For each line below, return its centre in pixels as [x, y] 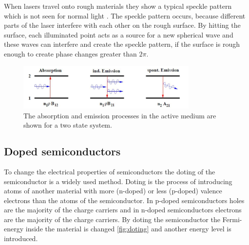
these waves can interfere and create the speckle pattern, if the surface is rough [122, 44]
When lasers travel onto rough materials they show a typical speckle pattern [118, 6]
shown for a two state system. [68, 125]
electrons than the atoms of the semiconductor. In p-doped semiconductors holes [124, 200]
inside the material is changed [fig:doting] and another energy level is [128, 229]
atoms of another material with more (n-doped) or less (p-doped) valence [113, 191]
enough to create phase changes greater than [70, 53]
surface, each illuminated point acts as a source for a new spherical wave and [119, 34]
